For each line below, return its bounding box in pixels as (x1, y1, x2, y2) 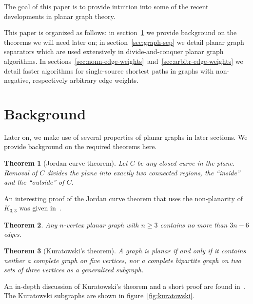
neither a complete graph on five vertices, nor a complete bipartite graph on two (4, 255, 241, 265)
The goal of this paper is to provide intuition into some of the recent (4, 1, 209, 11)
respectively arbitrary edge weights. (33, 75, 139, 85)
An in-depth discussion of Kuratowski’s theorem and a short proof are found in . (4, 281, 246, 291)
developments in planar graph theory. (4, 11, 116, 21)
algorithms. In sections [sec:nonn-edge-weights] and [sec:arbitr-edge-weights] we (4, 56, 243, 66)
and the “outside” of (4, 177, 64, 187)
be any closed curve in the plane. (137, 158, 235, 168)
